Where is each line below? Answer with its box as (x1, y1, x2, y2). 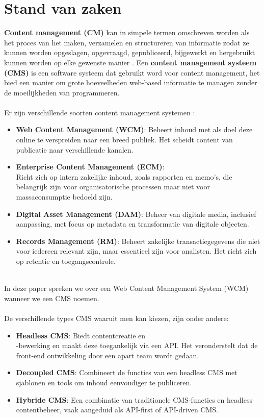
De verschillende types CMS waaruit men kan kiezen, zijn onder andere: (4, 312, 229, 323)
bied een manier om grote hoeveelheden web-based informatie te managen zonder (4, 77, 257, 88)
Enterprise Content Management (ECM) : (16, 161, 165, 172)
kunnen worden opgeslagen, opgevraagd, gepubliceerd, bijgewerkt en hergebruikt (4, 47, 255, 58)
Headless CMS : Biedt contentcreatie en (16, 330, 146, 340)
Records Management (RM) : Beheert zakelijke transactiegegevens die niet (16, 235, 260, 246)
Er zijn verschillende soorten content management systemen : (4, 107, 195, 117)
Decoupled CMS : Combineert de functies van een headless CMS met (16, 367, 237, 378)
